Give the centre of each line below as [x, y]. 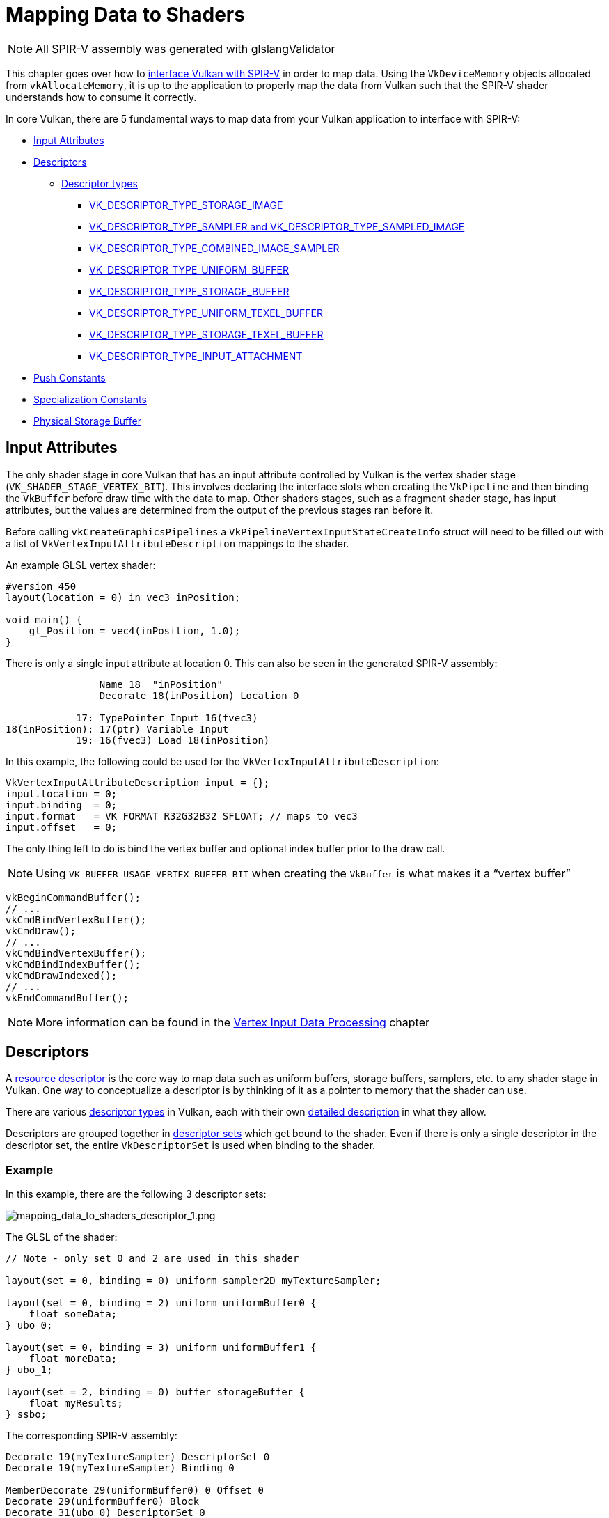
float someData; [73, 1314]
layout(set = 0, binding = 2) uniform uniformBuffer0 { [161, 1303]
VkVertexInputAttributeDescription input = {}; [138, 782]
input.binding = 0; [62, 805]
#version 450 [41, 586]
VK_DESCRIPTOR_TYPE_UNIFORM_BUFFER [189, 269]
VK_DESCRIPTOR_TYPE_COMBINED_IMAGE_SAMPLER [214, 248]
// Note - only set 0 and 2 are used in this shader [152, 1259]
